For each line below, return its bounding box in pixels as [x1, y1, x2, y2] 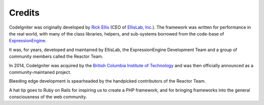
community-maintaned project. [9, 69, 71, 75]
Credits [9, 7, 40, 18]
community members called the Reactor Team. [9, 53, 104, 59]
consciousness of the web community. [9, 94, 88, 100]
